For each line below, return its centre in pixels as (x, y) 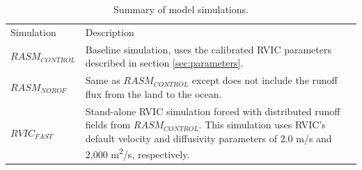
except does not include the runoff (265, 80)
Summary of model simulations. (181, 9)
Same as (103, 80)
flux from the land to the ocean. (154, 93)
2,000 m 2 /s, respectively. (137, 153)
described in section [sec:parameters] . (164, 63)
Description (110, 32)
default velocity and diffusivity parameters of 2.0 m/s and (208, 138)
